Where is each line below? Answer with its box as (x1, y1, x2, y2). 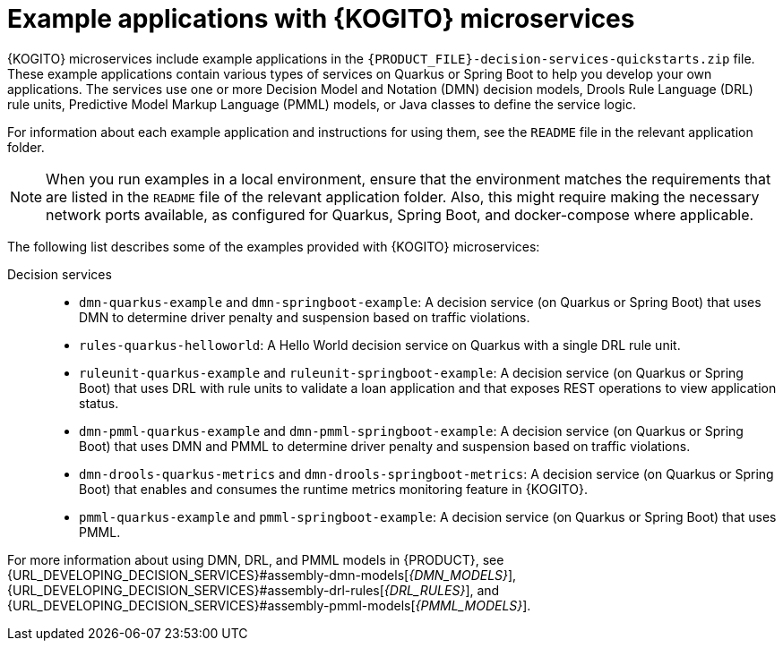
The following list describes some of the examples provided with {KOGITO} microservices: (7, 238, 540, 254)
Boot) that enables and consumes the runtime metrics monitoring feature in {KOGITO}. (79, 481, 588, 497)
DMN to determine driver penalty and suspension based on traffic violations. (79, 309, 530, 325)
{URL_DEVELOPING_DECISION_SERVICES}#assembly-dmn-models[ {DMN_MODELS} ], (7, 567, 517, 583)
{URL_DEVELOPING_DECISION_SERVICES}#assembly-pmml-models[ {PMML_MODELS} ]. (7, 597, 531, 613)
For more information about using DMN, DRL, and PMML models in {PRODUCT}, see (7, 551, 504, 567)
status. (79, 395, 119, 411)
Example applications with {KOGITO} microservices (7, 4, 635, 34)
